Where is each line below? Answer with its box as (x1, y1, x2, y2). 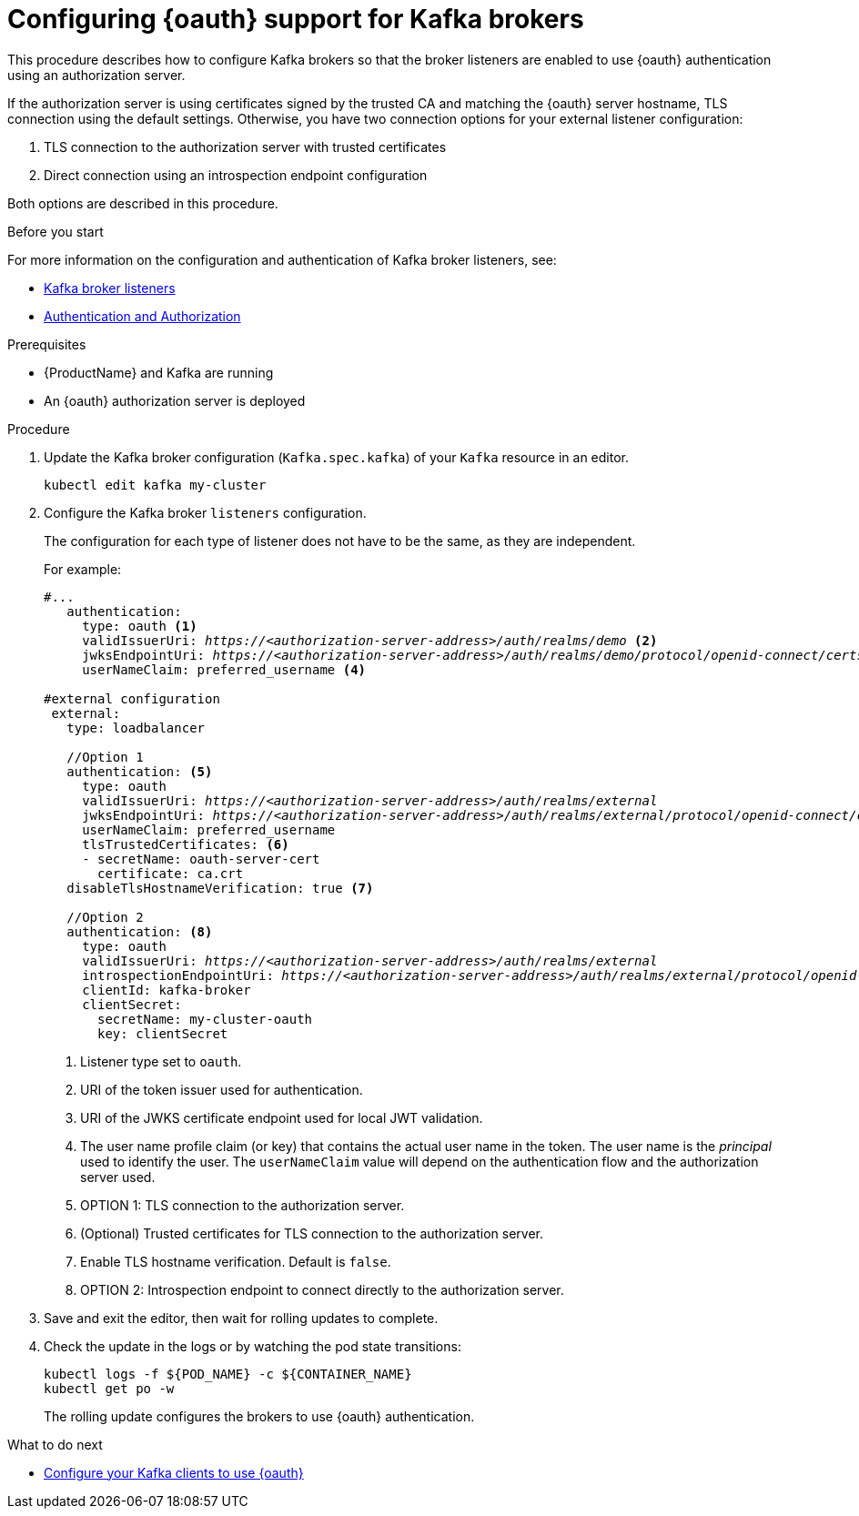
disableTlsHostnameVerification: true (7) (66, 880, 374, 895)
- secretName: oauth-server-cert (82, 851, 320, 866)
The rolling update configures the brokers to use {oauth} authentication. (44, 1408, 475, 1424)
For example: (44, 561, 122, 577)
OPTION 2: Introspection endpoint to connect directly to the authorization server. (80, 1281, 564, 1298)
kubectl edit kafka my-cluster (44, 477, 267, 492)
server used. (80, 1168, 156, 1185)
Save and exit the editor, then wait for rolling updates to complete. (44, 1309, 439, 1326)
